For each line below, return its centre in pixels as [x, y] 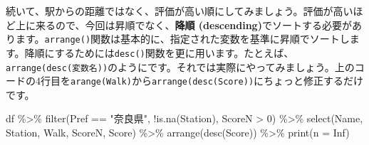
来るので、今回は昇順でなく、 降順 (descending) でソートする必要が [193, 25]
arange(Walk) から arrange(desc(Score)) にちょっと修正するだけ [217, 81]
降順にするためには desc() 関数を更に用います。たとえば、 [159, 52]
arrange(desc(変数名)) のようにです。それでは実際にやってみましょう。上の [180, 66]
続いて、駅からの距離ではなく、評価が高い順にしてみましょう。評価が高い [180, 11]
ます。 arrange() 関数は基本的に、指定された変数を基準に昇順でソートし [182, 39]
